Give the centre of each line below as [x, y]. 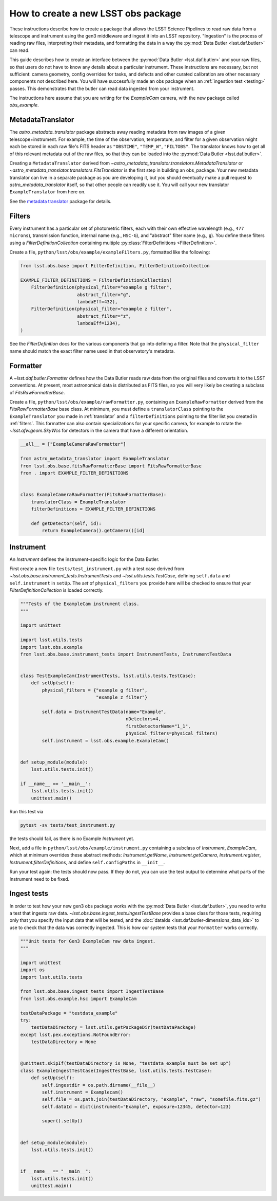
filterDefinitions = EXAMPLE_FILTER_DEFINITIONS [93, 509]
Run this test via [26, 811]
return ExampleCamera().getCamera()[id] [93, 531]
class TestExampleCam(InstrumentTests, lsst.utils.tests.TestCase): [108, 676]
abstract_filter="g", [104, 295]
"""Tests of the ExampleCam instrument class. [80, 604]
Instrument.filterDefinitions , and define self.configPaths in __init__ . [87, 862]
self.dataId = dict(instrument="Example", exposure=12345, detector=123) [137, 1106]
